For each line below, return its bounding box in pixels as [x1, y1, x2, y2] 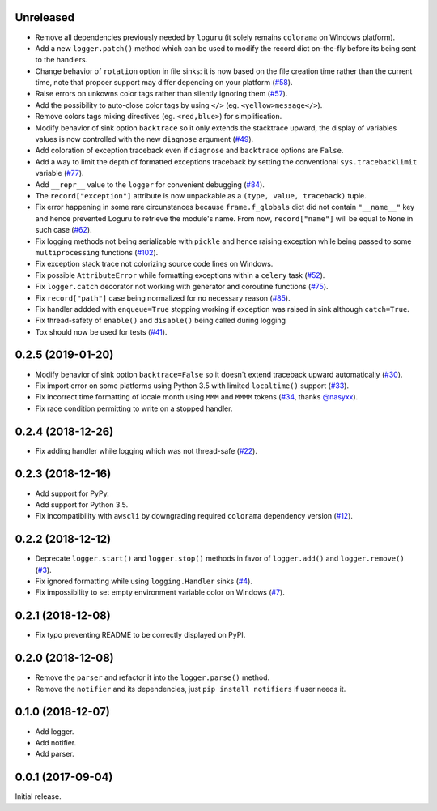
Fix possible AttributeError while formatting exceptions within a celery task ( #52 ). [35, 270, 325, 280]
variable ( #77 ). [35, 169, 84, 178]
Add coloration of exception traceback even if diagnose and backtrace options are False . [35, 146, 344, 156]
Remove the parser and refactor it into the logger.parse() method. [35, 672, 270, 682]
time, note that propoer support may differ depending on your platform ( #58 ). [35, 78, 293, 88]
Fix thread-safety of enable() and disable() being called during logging [35, 316, 286, 326]
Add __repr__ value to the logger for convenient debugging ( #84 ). [35, 179, 265, 190]
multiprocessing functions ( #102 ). [35, 247, 159, 257]
